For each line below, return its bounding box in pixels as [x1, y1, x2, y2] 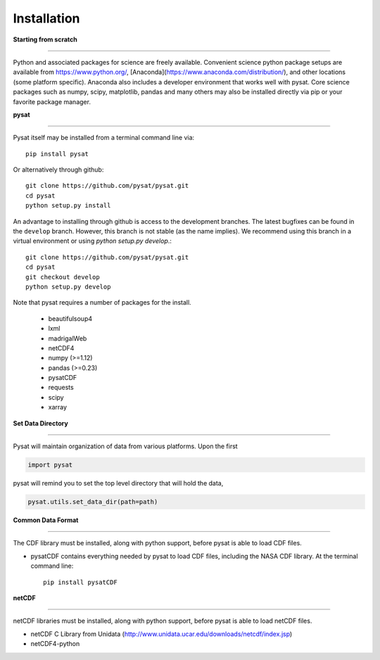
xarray [48, 403, 67, 412]
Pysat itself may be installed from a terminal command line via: [13, 134, 195, 142]
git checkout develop [25, 273, 100, 281]
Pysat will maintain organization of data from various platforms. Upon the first [13, 442, 239, 450]
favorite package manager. [13, 97, 91, 106]
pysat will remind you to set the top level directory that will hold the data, [13, 479, 224, 488]
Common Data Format [13, 516, 79, 524]
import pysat [27, 461, 73, 469]
